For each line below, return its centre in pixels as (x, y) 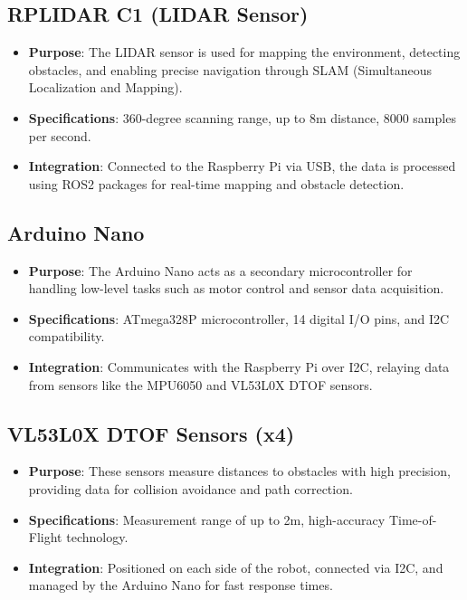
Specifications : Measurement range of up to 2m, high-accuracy (207, 519)
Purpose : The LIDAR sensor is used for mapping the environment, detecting (244, 52)
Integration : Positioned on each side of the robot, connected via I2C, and (236, 567)
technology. (97, 537)
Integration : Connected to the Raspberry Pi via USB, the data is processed (242, 166)
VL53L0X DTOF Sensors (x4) (151, 433)
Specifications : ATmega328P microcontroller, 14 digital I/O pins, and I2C (239, 318)
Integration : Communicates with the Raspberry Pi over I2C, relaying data (239, 366)
